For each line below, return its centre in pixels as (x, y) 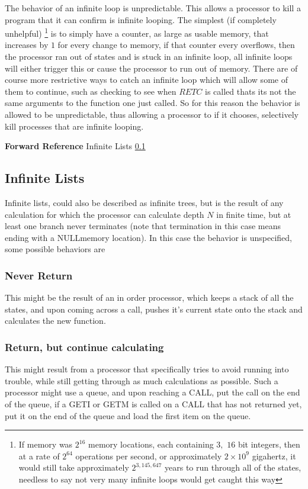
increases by (27, 45)
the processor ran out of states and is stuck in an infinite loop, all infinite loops (149, 57)
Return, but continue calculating (84, 347)
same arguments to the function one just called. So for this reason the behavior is (153, 103)
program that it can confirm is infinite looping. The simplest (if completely (141, 19)
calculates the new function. (55, 321)
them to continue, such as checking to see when (91, 91)
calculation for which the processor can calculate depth (105, 214)
